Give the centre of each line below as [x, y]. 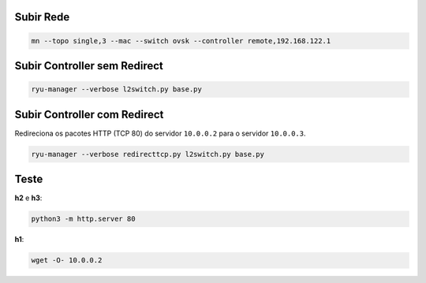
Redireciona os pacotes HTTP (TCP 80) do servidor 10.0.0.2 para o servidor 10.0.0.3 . [161, 133]
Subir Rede [42, 17]
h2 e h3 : [28, 198]
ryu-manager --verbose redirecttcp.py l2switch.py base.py [148, 154]
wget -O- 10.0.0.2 [67, 261]
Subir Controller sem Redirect [89, 66]
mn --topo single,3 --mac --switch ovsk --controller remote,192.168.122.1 [181, 41]
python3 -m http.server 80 [83, 219]
